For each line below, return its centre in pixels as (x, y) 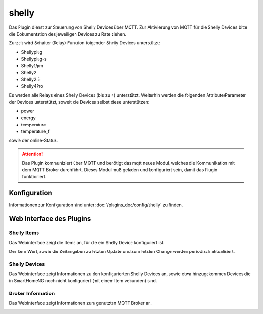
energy (28, 118)
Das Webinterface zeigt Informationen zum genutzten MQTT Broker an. (80, 303)
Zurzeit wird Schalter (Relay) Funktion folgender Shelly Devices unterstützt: (85, 43)
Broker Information (32, 293)
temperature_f (35, 131)
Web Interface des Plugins (50, 219)
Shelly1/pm (32, 65)
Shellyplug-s (34, 59)
